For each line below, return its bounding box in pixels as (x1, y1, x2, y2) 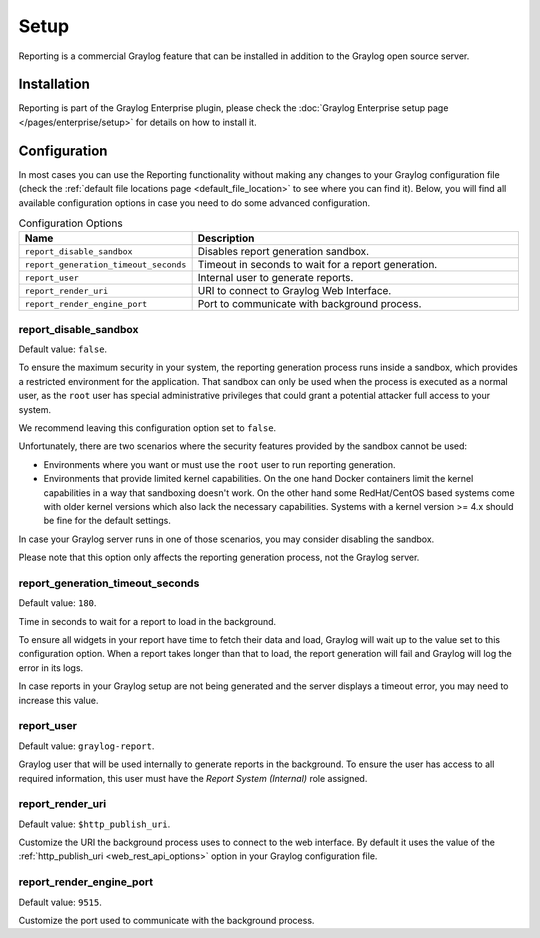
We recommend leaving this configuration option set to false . (18, 422, 277, 434)
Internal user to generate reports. (197, 271, 354, 285)
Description (197, 231, 255, 245)
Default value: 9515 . (18, 896, 102, 908)
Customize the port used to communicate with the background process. (18, 914, 315, 926)
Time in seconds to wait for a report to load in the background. (18, 615, 277, 627)
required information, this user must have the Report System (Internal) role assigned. (18, 772, 368, 784)
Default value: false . (18, 343, 108, 355)
